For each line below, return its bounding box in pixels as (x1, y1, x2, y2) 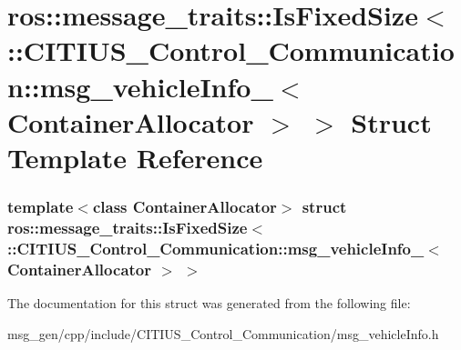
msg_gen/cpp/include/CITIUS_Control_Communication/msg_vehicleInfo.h (7, 324, 439, 343)
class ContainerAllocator (92, 195, 277, 218)
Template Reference (7, 138, 263, 175)
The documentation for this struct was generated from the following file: (7, 294, 411, 313)
